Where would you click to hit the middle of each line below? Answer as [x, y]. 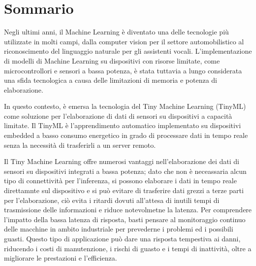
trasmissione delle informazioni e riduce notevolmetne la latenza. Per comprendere [128, 210]
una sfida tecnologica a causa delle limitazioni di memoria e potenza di [111, 80]
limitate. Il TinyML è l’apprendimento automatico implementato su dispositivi [123, 125]
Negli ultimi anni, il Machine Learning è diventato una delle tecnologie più [116, 32]
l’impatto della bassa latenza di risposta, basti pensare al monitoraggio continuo [125, 219]
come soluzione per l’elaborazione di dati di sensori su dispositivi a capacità [118, 116]
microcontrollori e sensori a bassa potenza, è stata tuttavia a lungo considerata [123, 70]
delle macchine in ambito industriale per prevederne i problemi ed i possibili [119, 229]
